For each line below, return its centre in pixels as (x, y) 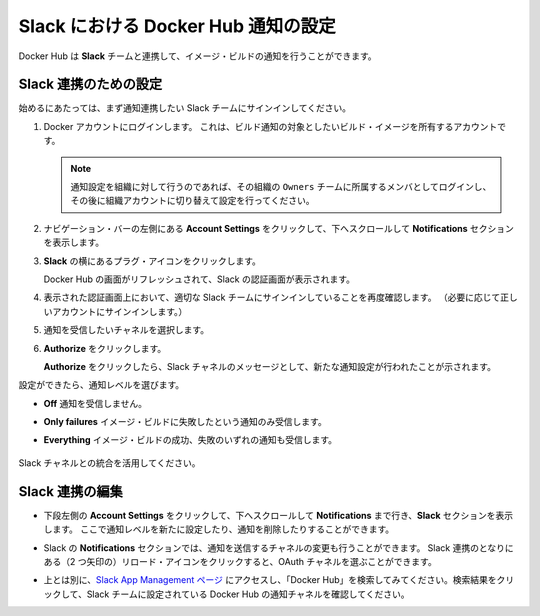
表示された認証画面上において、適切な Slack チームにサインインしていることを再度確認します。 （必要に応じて (272, 297)
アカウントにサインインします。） (119, 311)
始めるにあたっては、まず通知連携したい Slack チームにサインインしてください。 (185, 108)
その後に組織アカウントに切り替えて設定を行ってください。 (192, 201)
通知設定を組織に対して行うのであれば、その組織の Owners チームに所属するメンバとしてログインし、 (281, 187)
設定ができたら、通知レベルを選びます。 (101, 385)
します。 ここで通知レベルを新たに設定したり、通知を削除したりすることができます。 (219, 529)
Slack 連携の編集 (71, 491)
